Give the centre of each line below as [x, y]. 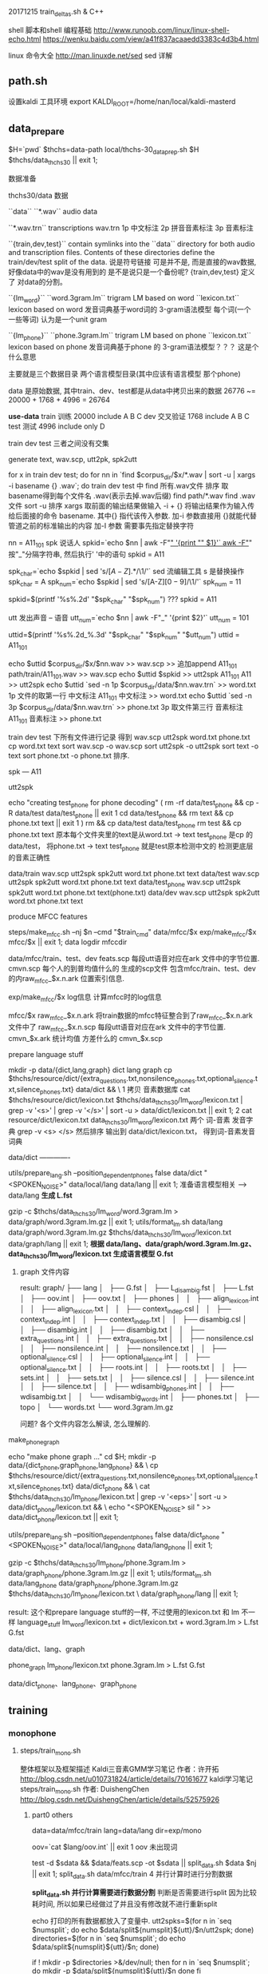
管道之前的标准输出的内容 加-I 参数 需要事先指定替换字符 [101, 526]
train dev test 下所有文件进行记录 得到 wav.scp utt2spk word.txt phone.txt [129, 737]
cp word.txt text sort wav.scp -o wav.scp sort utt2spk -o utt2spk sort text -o [134, 746]
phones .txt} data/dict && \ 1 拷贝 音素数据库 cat [115, 1091]
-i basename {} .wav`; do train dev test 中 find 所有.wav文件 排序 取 [118, 486]
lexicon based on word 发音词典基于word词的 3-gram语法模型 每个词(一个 [130, 309]
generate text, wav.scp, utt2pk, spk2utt [73, 459]
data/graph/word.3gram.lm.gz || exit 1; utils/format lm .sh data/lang [116, 1222]
